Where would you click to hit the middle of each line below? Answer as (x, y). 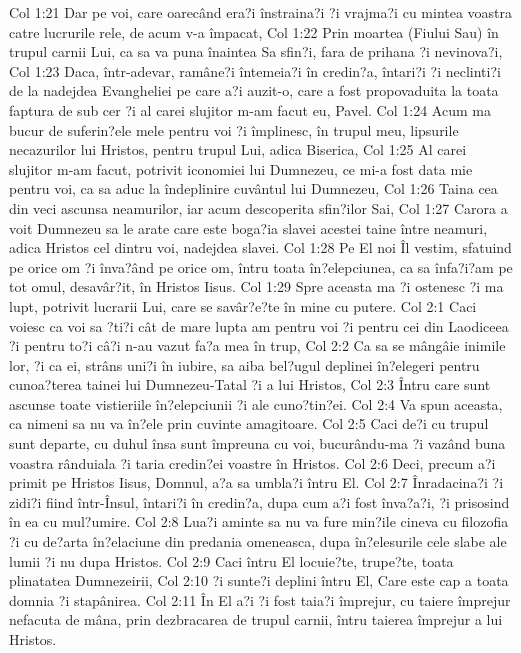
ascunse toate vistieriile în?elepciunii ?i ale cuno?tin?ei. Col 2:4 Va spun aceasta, (256, 403)
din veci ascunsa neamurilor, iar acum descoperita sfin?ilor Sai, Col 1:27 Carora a (258, 207)
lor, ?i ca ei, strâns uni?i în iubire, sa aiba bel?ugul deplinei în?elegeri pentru (244, 364)
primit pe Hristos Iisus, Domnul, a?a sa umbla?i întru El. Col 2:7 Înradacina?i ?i (256, 482)
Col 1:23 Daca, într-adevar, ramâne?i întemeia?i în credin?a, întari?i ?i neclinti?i (255, 70)
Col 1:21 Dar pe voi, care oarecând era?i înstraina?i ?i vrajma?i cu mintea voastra (261, 12)
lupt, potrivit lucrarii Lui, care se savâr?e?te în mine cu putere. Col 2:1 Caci (243, 305)
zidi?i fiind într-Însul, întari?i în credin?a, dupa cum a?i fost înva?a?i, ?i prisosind (259, 501)
